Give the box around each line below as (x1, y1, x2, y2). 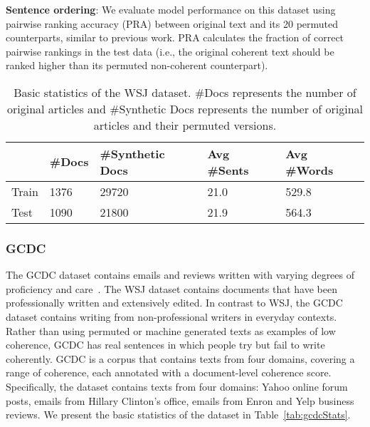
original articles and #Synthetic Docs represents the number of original (7, 100, 363, 117)
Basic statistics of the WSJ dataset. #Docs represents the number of (14, 83, 356, 101)
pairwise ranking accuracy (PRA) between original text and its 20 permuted (6, 16, 339, 31)
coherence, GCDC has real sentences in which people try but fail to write (6, 337, 325, 352)
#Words (285, 161, 334, 178)
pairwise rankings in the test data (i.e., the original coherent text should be (6, 43, 334, 58)
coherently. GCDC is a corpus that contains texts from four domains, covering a (6, 351, 355, 366)
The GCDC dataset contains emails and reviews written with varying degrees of (6, 267, 355, 282)
